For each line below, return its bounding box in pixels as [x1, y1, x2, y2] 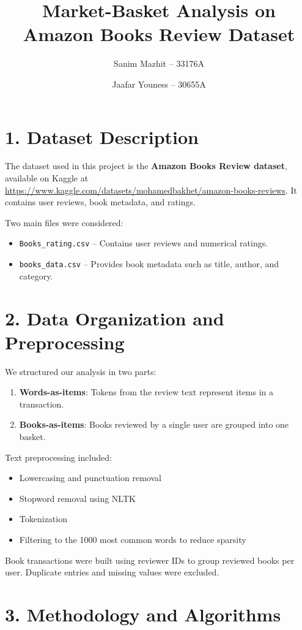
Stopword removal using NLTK [19, 491, 136, 504]
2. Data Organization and [5, 305, 224, 330]
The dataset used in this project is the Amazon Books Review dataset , [5, 159, 287, 172]
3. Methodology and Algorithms [5, 601, 281, 626]
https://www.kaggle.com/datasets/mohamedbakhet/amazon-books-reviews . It [5, 183, 297, 196]
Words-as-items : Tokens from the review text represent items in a [19, 385, 274, 398]
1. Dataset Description [5, 124, 199, 149]
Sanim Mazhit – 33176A [114, 57, 204, 70]
